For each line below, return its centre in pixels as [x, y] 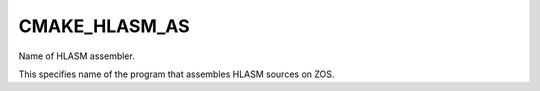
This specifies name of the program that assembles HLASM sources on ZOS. [176, 74]
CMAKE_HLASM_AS [104, 26]
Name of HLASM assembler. [76, 56]
